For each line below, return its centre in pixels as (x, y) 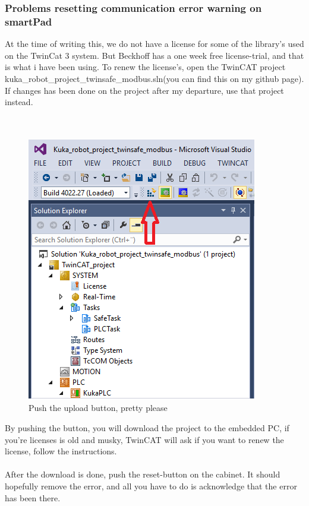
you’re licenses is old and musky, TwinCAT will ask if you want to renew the (144, 439)
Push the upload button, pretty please (98, 408)
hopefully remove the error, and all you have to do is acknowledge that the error (151, 486)
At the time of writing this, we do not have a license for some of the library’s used (154, 44)
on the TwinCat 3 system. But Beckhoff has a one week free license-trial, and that (154, 55)
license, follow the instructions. (61, 451)
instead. (19, 102)
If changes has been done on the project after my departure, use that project (144, 90)
